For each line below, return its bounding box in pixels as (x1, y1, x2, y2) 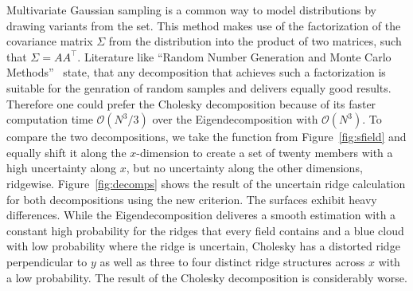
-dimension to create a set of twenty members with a (136, 144, 393, 160)
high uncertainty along (6, 159, 117, 176)
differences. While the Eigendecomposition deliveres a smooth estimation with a (6, 206, 396, 223)
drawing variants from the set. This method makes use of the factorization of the (6, 17, 401, 33)
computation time (6, 111, 93, 128)
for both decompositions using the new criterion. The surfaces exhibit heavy (6, 191, 377, 207)
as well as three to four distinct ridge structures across (99, 253, 365, 269)
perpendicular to (6, 253, 88, 269)
